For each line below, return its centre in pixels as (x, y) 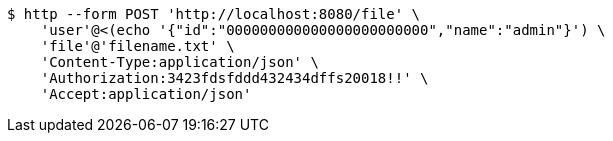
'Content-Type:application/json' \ (179, 62)
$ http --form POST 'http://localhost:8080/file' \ (214, 14)
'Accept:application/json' (146, 94)
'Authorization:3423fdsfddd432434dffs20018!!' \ (234, 78)
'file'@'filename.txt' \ (137, 46)
